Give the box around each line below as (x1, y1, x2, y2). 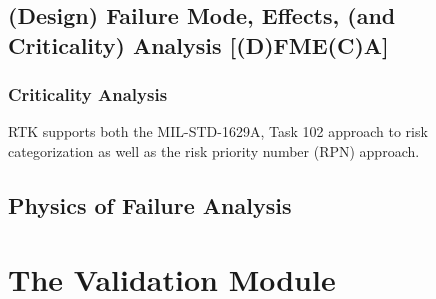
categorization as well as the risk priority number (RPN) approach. (8, 140, 420, 161)
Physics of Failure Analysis (8, 189, 292, 220)
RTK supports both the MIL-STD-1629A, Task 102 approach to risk (8, 121, 428, 142)
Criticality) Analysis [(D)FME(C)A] (8, 29, 389, 60)
